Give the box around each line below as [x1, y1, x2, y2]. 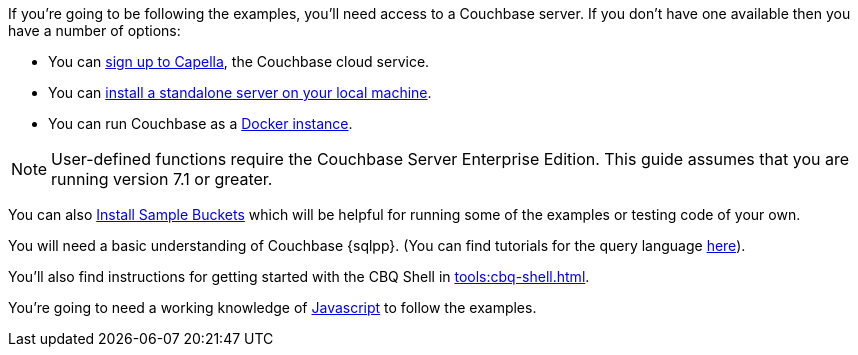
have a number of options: [8, 22, 181, 39]
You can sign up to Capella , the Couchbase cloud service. [48, 53, 430, 70]
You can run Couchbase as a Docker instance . [48, 115, 353, 132]
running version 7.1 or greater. [51, 169, 273, 189]
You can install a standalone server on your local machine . [48, 84, 432, 101]
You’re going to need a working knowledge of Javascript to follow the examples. [8, 299, 537, 316]
